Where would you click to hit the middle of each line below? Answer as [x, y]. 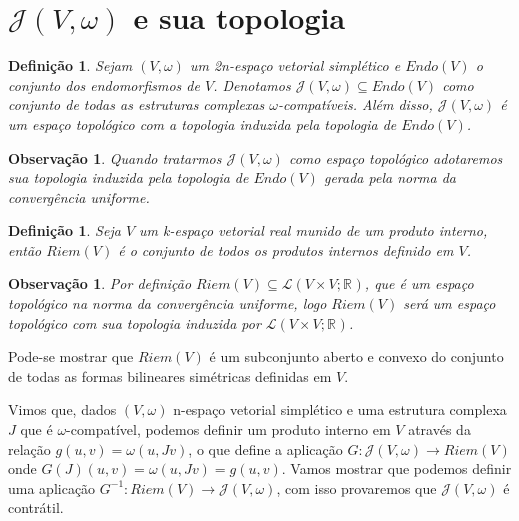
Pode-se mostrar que [71, 356]
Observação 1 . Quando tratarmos [115, 157]
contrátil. [36, 507]
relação [29, 448]
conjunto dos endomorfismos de [104, 84]
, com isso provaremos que [356, 487]
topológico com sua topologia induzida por [134, 322]
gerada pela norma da [389, 177]
